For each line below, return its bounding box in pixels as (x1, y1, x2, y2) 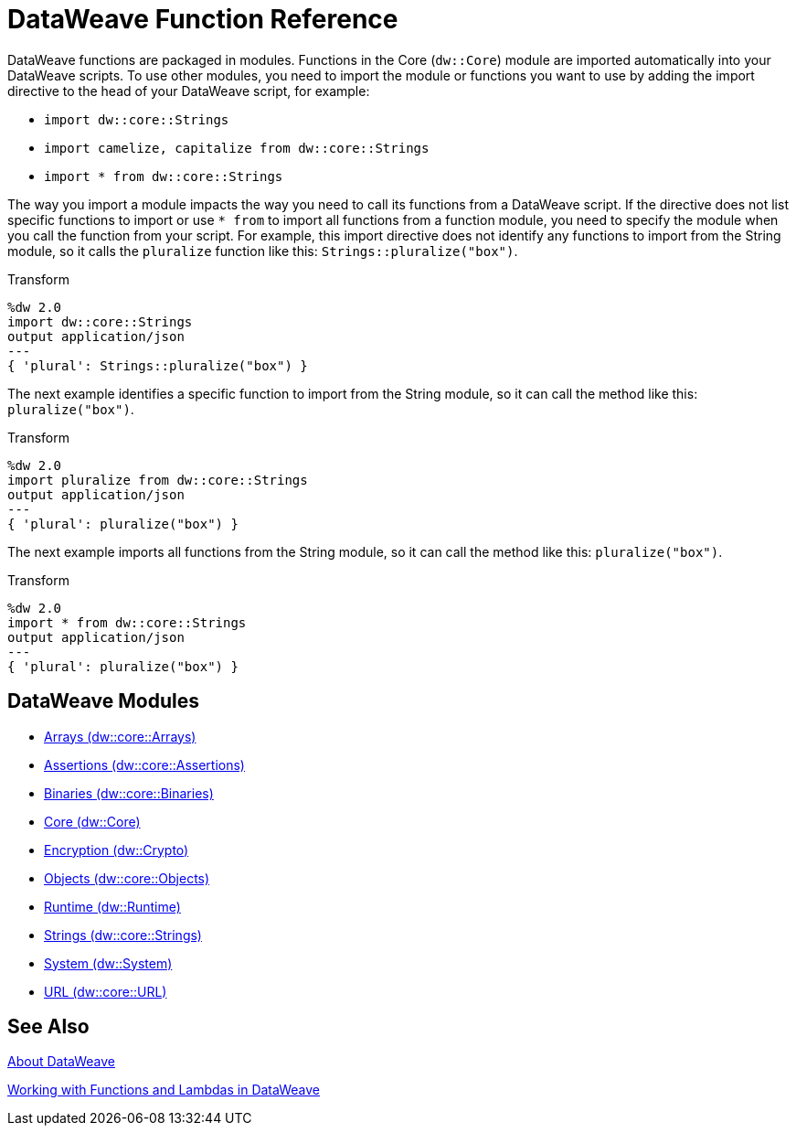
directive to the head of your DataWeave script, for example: (7, 82, 370, 99)
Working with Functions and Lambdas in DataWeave (7, 1082, 320, 1098)
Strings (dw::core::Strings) (44, 926, 202, 943)
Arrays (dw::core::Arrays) (44, 728, 196, 744)
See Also (7, 1015, 90, 1039)
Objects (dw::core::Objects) (44, 870, 210, 886)
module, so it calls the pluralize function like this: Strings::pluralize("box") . (7, 242, 518, 259)
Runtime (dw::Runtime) (44, 898, 181, 914)
